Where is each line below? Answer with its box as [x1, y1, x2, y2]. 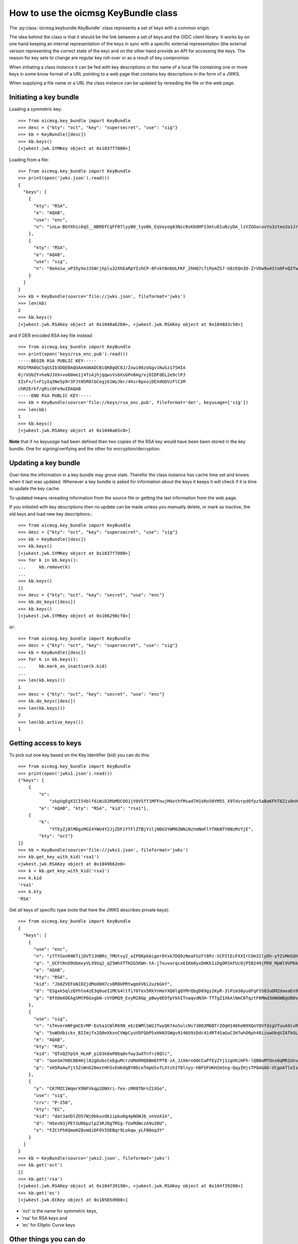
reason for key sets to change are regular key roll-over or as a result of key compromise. [9, 55, 191, 61]
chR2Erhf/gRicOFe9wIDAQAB [18, 386, 81, 392]
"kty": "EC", [33, 1107, 66, 1112]
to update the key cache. [9, 486, 61, 492]
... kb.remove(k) [18, 564, 71, 570]
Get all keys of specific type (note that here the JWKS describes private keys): [9, 907, 170, 913]
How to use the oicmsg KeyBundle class [9, 7, 178, 18]
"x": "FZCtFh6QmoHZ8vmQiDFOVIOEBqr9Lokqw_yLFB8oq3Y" [33, 1128, 165, 1133]
